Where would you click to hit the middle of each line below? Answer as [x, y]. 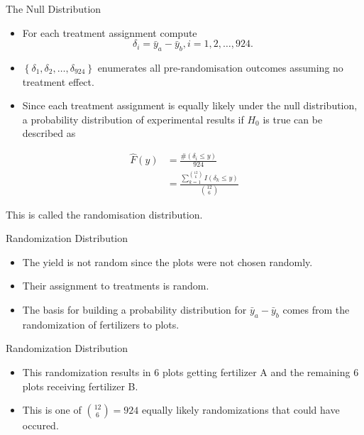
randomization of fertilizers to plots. [101, 324]
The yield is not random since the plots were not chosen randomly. [167, 261]
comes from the [316, 309]
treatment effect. [58, 81]
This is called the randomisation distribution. [104, 214]
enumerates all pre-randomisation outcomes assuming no [220, 67]
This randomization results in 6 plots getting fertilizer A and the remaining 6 [191, 371]
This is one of [52, 410]
